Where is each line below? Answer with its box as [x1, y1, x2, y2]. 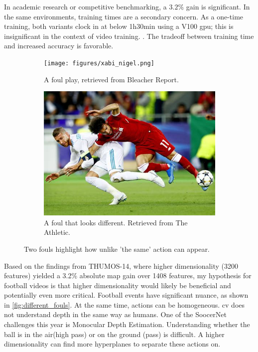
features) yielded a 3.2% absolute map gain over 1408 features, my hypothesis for [4, 270, 252, 281]
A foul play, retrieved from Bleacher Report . [44, 74, 179, 84]
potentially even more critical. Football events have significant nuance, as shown [4, 290, 249, 300]
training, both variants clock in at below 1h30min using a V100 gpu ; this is [4, 21, 234, 31]
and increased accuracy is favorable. [4, 40, 114, 51]
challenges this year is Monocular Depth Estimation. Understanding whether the [4, 319, 250, 330]
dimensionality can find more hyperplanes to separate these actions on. [4, 339, 221, 349]
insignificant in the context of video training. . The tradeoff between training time [4, 30, 254, 41]
